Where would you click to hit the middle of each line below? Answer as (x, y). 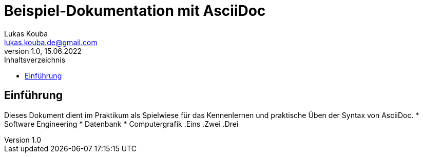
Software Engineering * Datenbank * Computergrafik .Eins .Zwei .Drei (121, 124)
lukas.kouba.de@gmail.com (51, 42)
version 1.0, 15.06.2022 (43, 51)
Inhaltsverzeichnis (35, 60)
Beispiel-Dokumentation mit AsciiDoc (135, 11)
